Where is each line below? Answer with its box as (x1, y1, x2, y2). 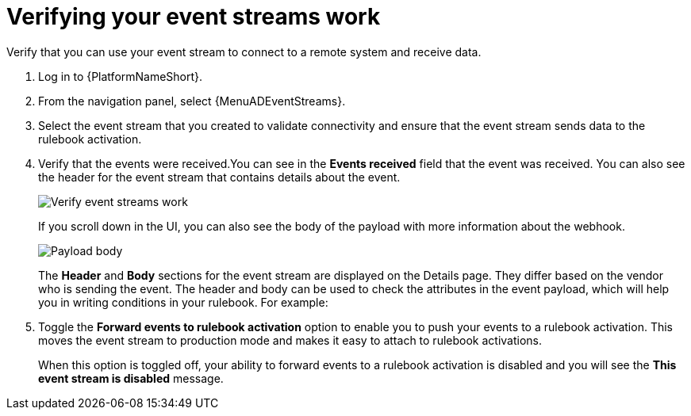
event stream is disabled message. (38, 371, 224, 385)
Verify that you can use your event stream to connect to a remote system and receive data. (6, 44, 482, 59)
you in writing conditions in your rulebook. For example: (38, 295, 328, 309)
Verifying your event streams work (6, 3, 381, 30)
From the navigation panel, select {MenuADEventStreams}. (38, 94, 346, 108)
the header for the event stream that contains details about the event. (38, 170, 401, 184)
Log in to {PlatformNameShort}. (38, 69, 203, 83)
